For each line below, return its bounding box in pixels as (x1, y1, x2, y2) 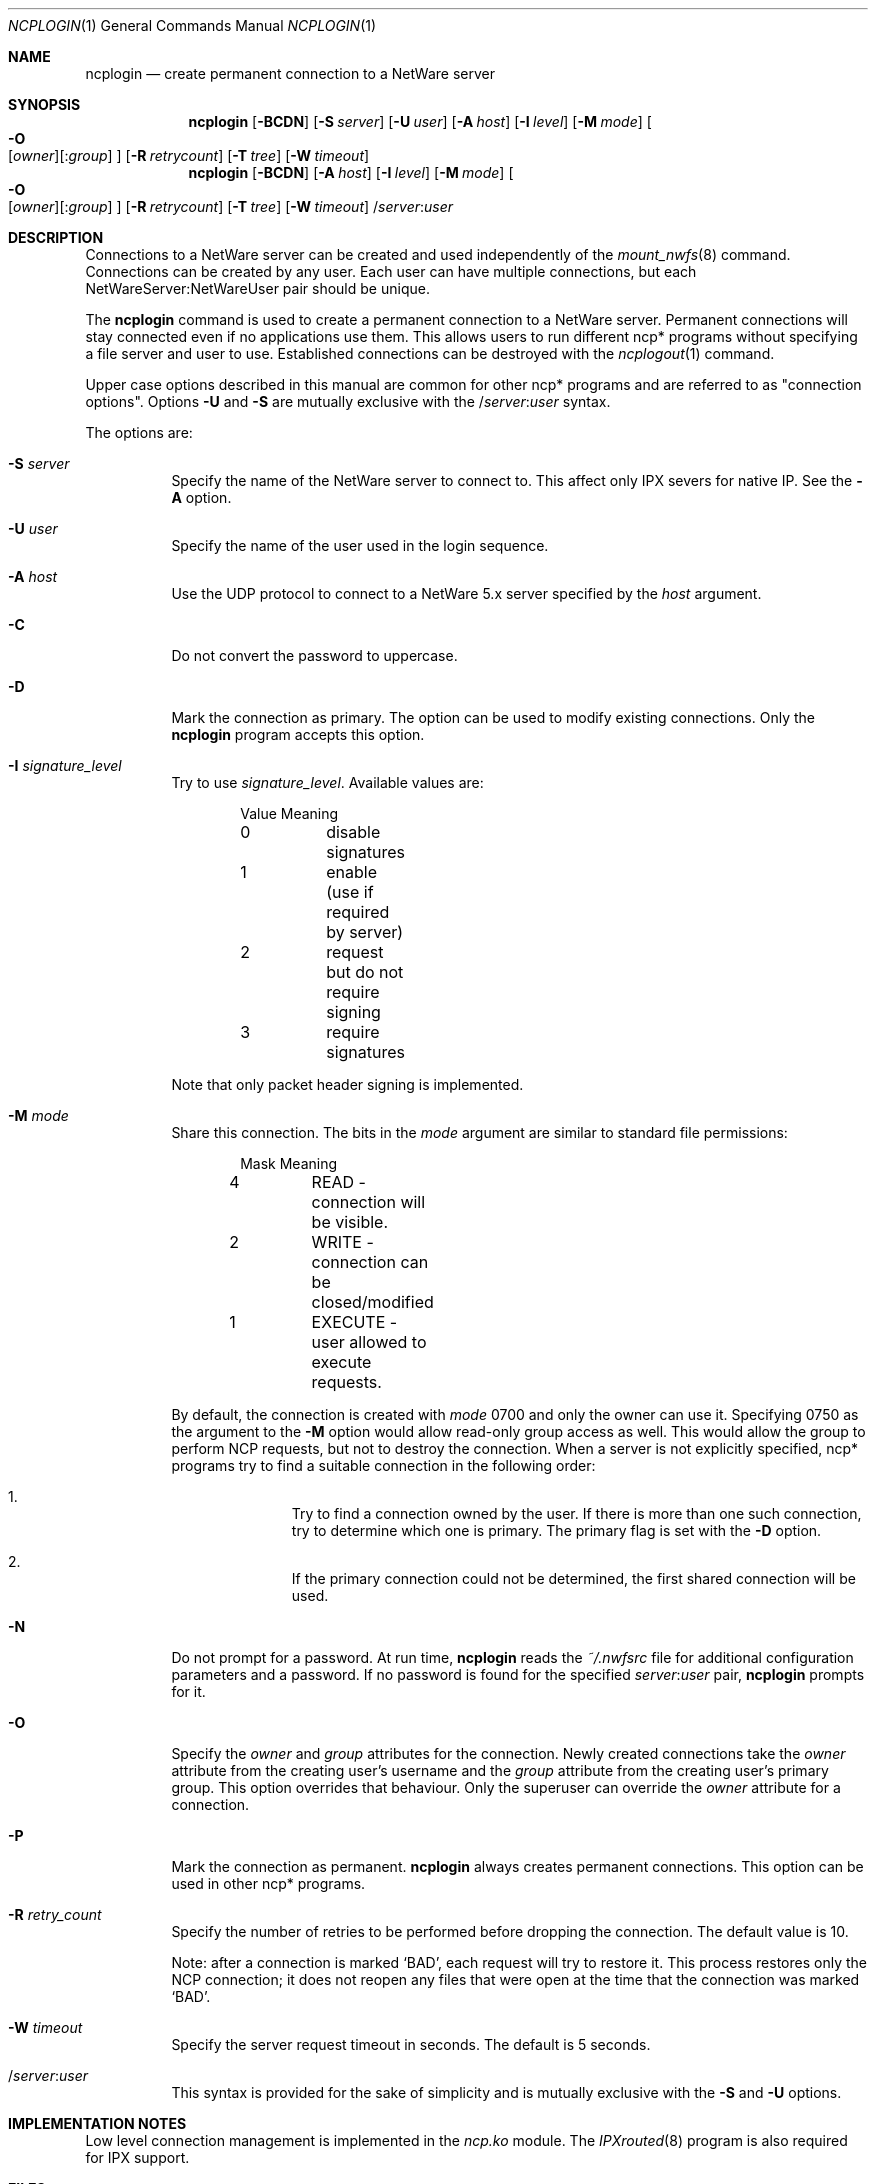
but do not (326, 962, 404, 982)
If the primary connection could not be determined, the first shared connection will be (291, 1570, 856, 1587)
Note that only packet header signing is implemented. (171, 1076, 524, 1093)
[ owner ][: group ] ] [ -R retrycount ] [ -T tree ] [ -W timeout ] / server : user (8, 198, 454, 215)
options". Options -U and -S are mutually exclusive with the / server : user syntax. (85, 393, 611, 410)
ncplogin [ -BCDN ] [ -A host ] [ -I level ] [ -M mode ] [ (188, 164, 514, 181)
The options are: (85, 424, 193, 441)
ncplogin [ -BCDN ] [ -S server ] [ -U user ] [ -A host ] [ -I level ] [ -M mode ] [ (188, 113, 652, 130)
